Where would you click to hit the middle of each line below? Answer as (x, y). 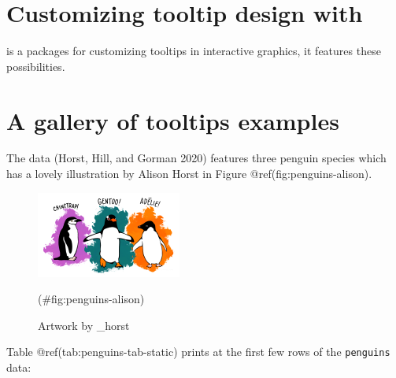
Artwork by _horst (84, 325)
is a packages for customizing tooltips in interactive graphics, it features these (194, 51)
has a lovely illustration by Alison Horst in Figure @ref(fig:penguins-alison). (189, 174)
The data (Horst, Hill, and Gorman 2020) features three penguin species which (196, 158)
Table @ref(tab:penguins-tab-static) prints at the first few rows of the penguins (198, 352)
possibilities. (36, 66)
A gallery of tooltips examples (173, 120)
